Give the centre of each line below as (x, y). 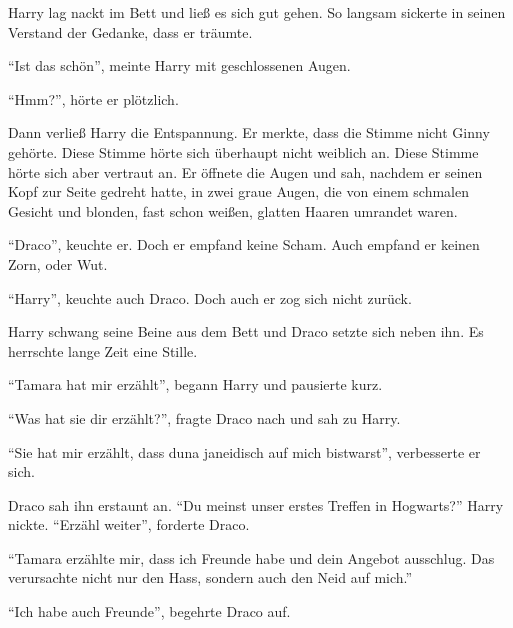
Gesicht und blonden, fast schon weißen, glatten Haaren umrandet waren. (233, 210)
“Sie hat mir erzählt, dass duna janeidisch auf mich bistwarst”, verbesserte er (244, 451)
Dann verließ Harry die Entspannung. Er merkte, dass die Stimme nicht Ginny (249, 132)
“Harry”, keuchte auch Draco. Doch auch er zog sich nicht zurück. (210, 297)
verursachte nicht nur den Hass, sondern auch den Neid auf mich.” (210, 577)
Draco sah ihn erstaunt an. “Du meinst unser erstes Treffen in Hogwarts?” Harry (256, 504)
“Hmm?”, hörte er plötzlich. (93, 98)
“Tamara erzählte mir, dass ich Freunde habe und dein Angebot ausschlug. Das (251, 557)
